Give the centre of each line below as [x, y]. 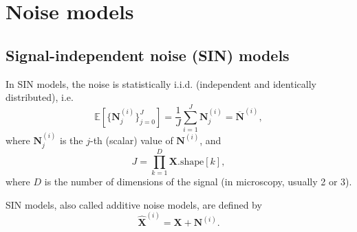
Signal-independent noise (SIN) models [148, 55]
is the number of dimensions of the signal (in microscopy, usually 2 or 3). [198, 182]
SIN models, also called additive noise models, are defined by [134, 204]
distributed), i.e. [40, 97]
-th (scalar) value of [132, 140]
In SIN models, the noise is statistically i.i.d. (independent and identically [161, 83]
